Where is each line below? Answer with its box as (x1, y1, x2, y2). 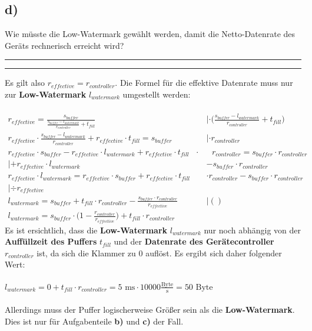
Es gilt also (5, 76, 45, 89)
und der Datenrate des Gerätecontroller (114, 235, 274, 248)
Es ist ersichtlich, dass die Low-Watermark (5, 223, 168, 236)
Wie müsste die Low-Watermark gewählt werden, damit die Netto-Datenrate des (5, 28, 296, 40)
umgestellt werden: (122, 88, 191, 100)
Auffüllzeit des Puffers (5, 235, 97, 248)
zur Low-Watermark (5, 88, 87, 100)
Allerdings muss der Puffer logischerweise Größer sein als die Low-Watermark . (5, 303, 295, 316)
